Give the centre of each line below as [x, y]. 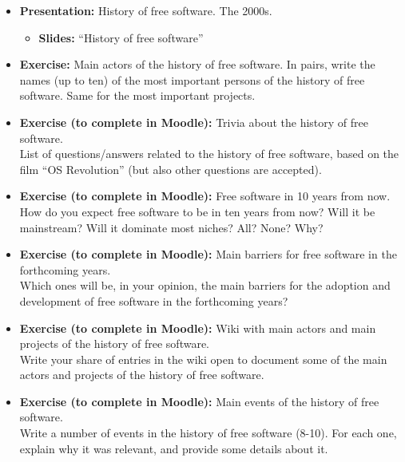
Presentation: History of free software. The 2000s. [146, 10]
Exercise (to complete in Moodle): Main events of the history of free [199, 401]
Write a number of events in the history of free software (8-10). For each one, [208, 433]
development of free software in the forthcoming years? [154, 300]
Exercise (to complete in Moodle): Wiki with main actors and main [198, 328]
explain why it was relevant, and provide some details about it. [174, 448]
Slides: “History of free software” [121, 37]
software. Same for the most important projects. [137, 95]
